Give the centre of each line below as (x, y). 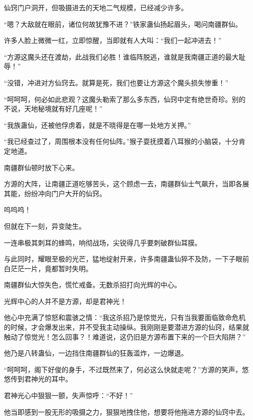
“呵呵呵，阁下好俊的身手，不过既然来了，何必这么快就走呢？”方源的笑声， (123, 369)
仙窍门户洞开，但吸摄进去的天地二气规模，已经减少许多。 (96, 7)
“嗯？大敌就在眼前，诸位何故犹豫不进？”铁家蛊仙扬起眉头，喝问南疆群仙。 (123, 24)
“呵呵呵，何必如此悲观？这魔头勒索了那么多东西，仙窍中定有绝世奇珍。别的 (125, 99)
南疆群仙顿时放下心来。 (41, 167)
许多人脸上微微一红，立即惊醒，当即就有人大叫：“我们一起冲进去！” (113, 40)
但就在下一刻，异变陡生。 (45, 226)
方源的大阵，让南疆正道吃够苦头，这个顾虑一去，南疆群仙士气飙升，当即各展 (126, 184)
